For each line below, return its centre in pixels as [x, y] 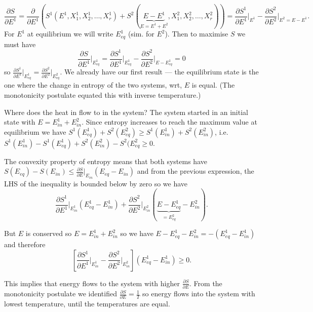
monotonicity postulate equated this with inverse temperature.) [103, 94]
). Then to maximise [197, 34]
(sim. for [141, 34]
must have [20, 44]
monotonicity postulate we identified [61, 294]
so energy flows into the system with [199, 294]
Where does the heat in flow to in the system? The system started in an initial [126, 112]
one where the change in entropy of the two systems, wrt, [93, 85]
